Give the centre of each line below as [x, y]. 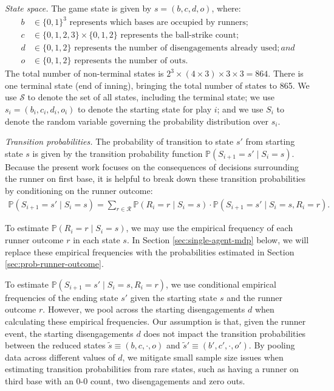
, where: [226, 8]
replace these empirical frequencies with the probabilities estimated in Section [150, 251]
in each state [97, 239]
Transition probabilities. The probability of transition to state [119, 141]
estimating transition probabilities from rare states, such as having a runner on [152, 369]
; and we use [240, 109]
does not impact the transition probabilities [225, 333]
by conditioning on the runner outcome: [79, 190]
